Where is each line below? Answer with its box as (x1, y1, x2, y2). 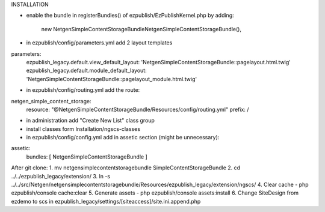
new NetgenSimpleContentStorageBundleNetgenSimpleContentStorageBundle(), (41, 25, 242, 32)
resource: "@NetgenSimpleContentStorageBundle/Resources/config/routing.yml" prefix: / (26, 106, 249, 113)
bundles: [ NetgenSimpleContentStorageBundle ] (26, 153, 147, 160)
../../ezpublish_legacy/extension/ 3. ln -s (11, 172, 111, 180)
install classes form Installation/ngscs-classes (26, 125, 141, 132)
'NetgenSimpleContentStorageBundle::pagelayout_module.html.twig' (26, 75, 197, 82)
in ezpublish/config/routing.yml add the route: (26, 86, 140, 94)
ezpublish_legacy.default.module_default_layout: (26, 67, 147, 74)
